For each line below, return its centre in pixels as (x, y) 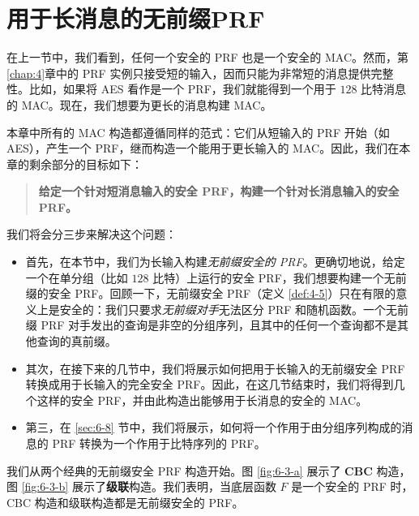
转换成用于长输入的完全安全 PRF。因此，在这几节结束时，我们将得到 (209, 384)
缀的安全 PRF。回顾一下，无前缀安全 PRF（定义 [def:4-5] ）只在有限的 (211, 293)
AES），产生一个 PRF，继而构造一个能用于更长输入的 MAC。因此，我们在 (203, 148)
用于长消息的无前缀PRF (136, 18)
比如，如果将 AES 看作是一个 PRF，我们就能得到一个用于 (182, 89)
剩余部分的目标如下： (86, 163)
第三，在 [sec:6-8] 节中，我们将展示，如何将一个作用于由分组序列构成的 (214, 427)
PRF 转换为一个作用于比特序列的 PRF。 (159, 443)
